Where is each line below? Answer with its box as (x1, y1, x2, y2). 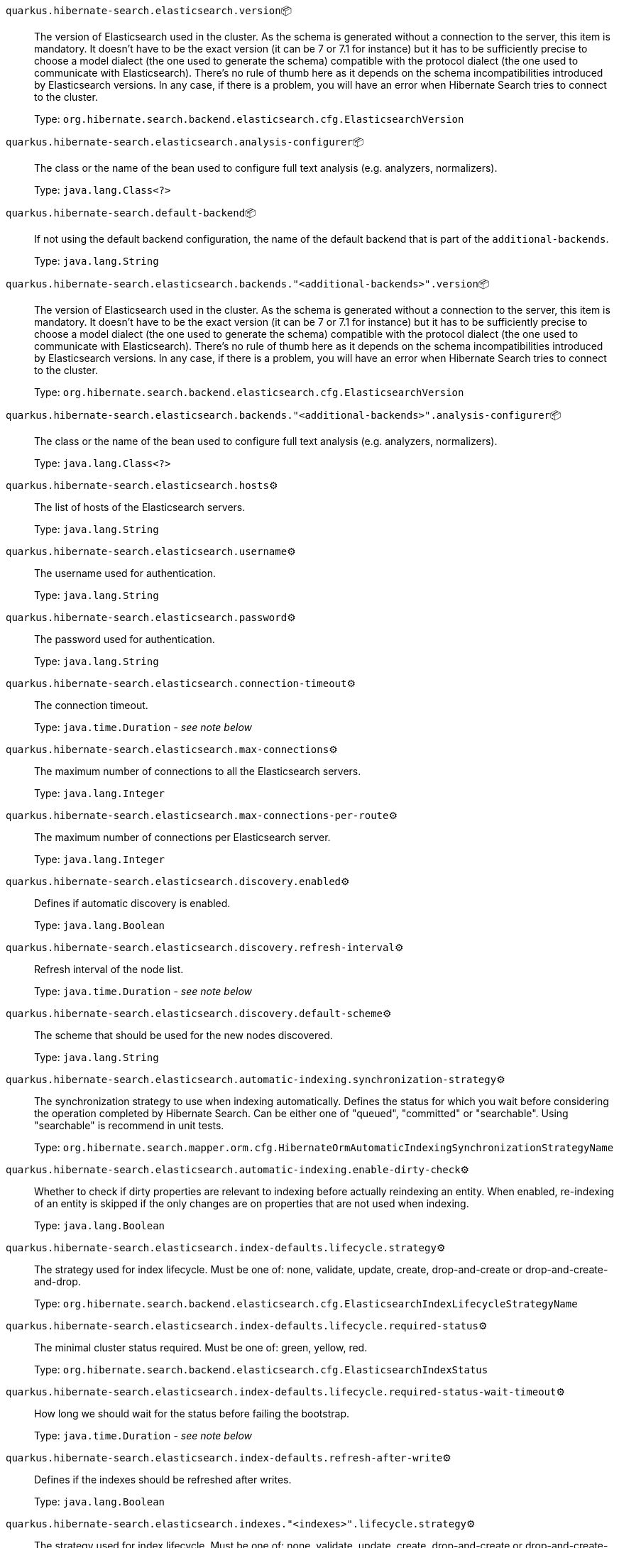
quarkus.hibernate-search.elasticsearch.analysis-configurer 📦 (6, 136, 364, 148)
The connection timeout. (34, 699, 148, 711)
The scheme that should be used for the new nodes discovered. (34, 1029, 333, 1041)
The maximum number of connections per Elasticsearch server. (34, 831, 331, 843)
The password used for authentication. (34, 633, 215, 645)
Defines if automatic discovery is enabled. (34, 897, 231, 909)
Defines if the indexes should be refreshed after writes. (34, 1473, 292, 1486)
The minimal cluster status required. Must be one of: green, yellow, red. (34, 1341, 368, 1354)
